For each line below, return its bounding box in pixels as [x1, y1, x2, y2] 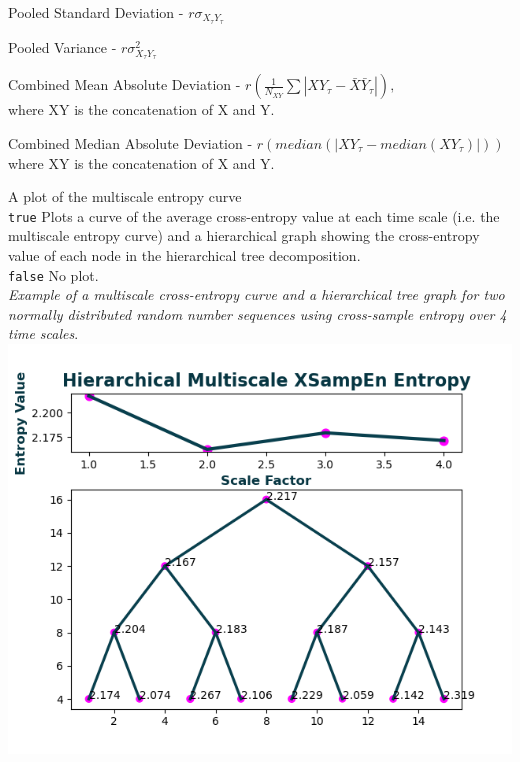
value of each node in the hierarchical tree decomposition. [8, 245, 361, 266]
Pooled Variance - [8, 36, 117, 57]
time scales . [8, 323, 79, 344]
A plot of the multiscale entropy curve [8, 186, 242, 207]
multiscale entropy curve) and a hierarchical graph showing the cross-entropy [8, 225, 480, 246]
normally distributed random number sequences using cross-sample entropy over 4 [8, 303, 507, 324]
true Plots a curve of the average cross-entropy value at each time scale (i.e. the [8, 205, 500, 226]
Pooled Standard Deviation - [8, 2, 184, 22]
